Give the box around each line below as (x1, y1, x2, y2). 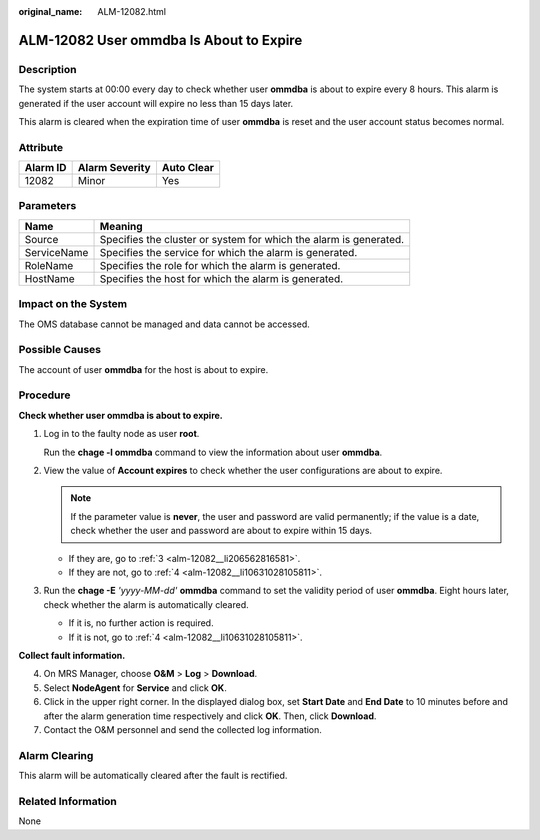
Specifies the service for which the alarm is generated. (99, 245, 358, 259)
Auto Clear (161, 161, 215, 175)
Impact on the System (18, 297, 128, 311)
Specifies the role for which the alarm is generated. (99, 258, 341, 272)
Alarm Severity (77, 161, 151, 175)
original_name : (18, 6, 83, 17)
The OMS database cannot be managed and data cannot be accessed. (18, 318, 310, 330)
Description (18, 62, 77, 76)
